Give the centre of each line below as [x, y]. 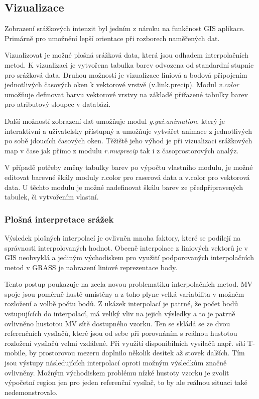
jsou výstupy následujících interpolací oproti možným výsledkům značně [116, 363]
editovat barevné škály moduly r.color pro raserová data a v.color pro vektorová [127, 177]
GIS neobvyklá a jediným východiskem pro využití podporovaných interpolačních [129, 257]
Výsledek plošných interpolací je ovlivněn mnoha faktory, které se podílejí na [123, 237]
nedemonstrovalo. [31, 392]
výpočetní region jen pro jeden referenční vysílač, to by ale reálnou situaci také [126, 382]
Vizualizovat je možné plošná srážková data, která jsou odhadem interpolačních [126, 55]
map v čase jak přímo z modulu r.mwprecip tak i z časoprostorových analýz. [122, 150]
